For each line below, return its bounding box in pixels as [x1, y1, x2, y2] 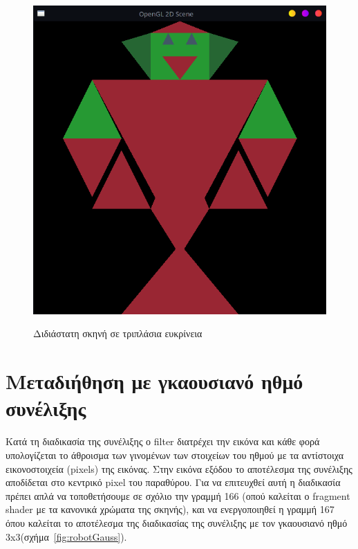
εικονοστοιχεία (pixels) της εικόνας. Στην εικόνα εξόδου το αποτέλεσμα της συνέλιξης [6, 461, 352, 476]
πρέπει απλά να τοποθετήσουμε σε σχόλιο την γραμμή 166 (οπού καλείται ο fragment [6, 488, 350, 503]
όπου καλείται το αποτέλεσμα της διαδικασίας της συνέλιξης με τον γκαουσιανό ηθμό [6, 515, 348, 530]
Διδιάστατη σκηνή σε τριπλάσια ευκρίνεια [33, 326, 202, 341]
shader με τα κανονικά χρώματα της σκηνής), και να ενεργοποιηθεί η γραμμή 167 [6, 502, 335, 516]
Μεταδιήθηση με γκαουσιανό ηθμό [6, 367, 303, 395]
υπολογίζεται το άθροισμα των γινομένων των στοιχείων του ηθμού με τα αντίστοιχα [6, 447, 344, 462]
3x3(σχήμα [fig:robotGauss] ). [6, 529, 127, 543]
